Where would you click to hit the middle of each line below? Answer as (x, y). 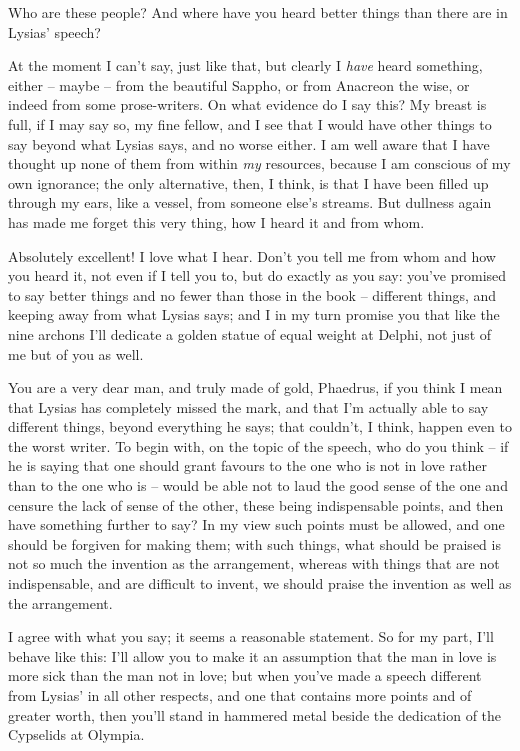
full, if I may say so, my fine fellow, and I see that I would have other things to (250, 123)
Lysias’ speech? (54, 31)
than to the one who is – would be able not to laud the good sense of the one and (258, 485)
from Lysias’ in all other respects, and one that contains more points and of (240, 695)
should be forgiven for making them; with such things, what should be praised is (254, 543)
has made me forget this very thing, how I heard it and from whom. (216, 221)
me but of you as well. (76, 353)
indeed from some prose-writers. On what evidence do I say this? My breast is (247, 104)
